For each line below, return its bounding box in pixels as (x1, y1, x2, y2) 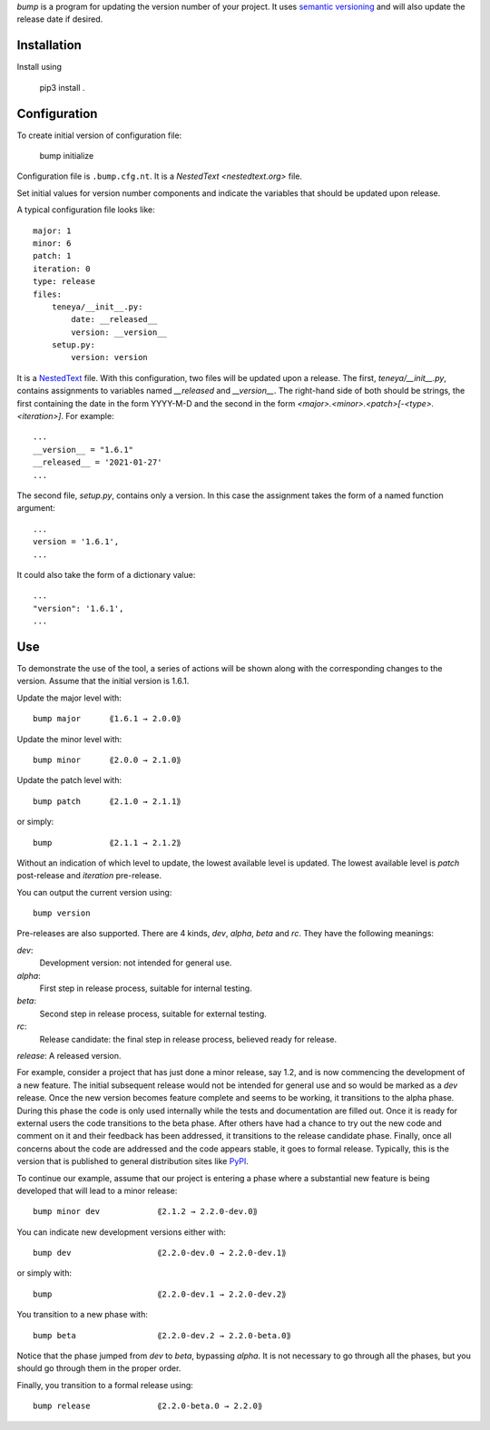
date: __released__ (71, 314, 158, 325)
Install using (16, 62, 63, 73)
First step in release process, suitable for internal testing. (39, 983, 253, 994)
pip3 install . (39, 82, 85, 93)
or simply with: (16, 1268, 73, 1278)
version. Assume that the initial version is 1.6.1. (16, 676, 190, 687)
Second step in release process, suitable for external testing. (39, 1008, 267, 1019)
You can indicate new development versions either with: (16, 1226, 227, 1238)
